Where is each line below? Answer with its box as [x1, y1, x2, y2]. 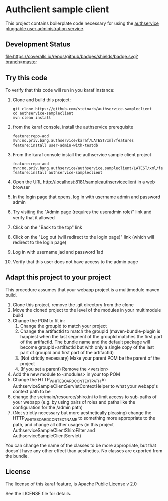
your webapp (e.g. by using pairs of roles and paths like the [12, 399, 136, 405]
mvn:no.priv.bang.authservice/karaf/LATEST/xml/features [12, 138, 134, 143]
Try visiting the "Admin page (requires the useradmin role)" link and [12, 209, 152, 215]
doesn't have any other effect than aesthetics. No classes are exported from [5, 447, 163, 454]
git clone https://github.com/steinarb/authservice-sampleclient [12, 106, 152, 111]
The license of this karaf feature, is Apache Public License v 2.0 [5, 481, 137, 487]
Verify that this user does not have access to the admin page [12, 258, 138, 265]
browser [12, 184, 30, 190]
